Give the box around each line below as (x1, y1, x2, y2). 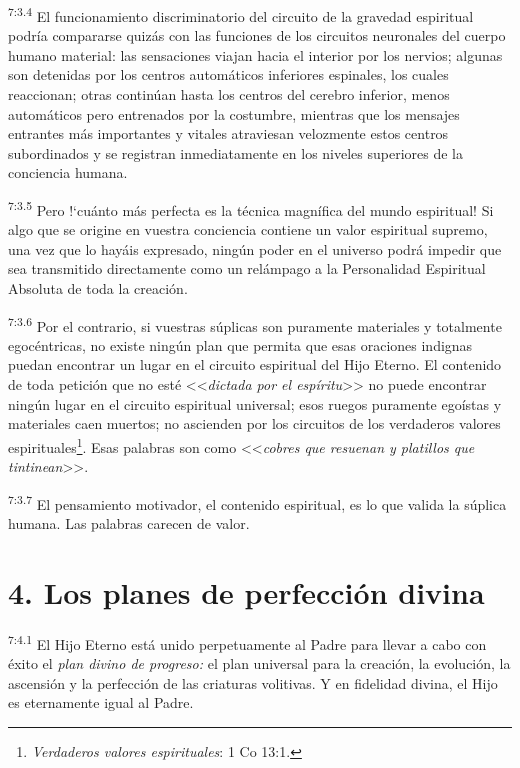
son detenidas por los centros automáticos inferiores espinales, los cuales (8, 64, 449, 85)
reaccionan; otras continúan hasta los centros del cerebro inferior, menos (8, 84, 450, 105)
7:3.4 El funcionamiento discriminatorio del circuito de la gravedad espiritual (8, 3, 474, 26)
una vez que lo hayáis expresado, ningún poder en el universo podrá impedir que (8, 238, 502, 259)
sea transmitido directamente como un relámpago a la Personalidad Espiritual (8, 258, 486, 279)
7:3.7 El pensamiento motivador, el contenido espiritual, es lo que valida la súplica (8, 490, 507, 514)
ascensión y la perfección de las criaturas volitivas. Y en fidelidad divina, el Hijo (8, 672, 498, 693)
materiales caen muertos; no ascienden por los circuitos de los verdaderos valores (8, 413, 501, 434)
